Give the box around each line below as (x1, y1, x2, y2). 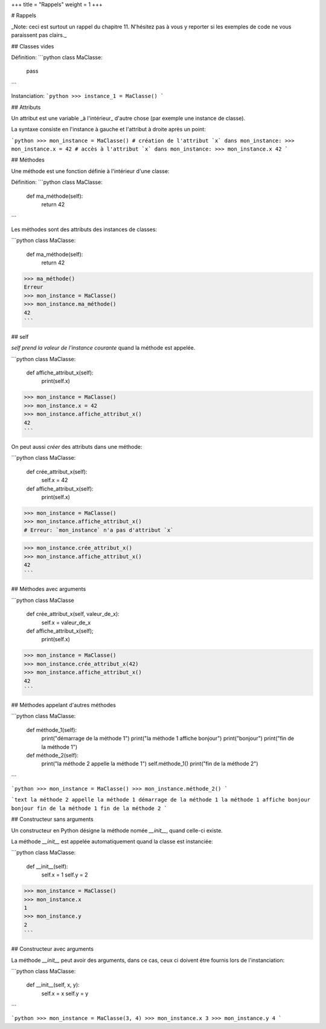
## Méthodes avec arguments (11, 586, 86, 593)
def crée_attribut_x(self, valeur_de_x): (26, 610, 120, 618)
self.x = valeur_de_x (41, 619, 91, 626)
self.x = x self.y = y (41, 990, 89, 997)
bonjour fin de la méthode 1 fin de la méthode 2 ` (11, 805, 168, 812)
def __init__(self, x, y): (26, 981, 80, 988)
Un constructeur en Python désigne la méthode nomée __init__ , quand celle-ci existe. (11, 826, 223, 834)
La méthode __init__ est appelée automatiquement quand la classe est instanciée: (11, 838, 214, 845)
